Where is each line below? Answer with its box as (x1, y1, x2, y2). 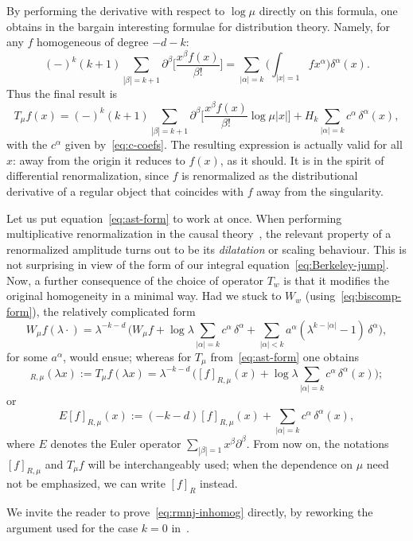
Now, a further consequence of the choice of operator (6, 271, 263, 288)
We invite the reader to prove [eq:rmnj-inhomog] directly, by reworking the (6, 504, 373, 520)
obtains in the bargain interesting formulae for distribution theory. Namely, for (6, 18, 391, 34)
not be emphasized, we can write (6, 475, 166, 492)
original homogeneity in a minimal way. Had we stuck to (6, 287, 282, 304)
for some (6, 348, 48, 364)
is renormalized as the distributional (181, 167, 358, 184)
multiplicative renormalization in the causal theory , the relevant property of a (6, 225, 392, 242)
